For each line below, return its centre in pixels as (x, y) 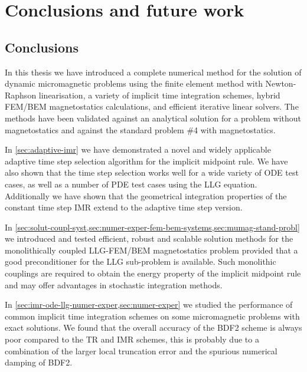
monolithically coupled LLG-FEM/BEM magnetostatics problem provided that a (151, 250)
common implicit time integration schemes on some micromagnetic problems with (152, 316)
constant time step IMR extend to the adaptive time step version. (124, 207)
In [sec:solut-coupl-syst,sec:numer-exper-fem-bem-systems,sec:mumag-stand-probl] (152, 227)
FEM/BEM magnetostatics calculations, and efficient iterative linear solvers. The (152, 106)
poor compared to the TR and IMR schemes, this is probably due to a (132, 339)
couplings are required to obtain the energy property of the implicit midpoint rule (153, 273)
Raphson (21, 95)
